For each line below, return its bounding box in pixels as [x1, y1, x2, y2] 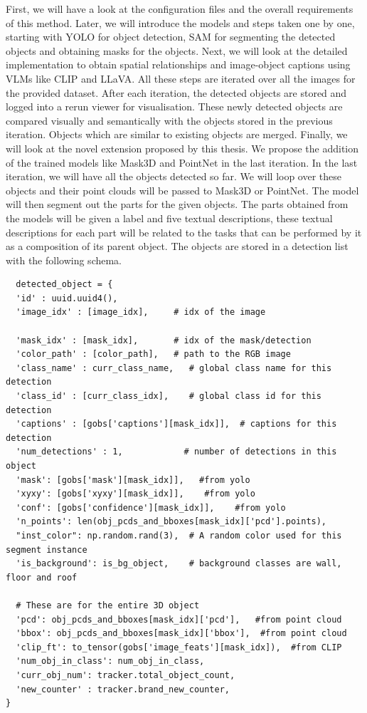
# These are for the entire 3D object [16, 600, 200, 610]
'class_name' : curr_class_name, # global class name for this [16, 363, 332, 373]
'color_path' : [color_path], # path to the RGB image [16, 349, 291, 360]
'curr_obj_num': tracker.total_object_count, [16, 670, 235, 680]
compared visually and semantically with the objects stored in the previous [6, 113, 333, 127]
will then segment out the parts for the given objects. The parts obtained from [6, 197, 349, 212]
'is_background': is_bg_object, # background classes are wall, [16, 558, 342, 569]
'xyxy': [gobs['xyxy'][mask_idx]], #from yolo [16, 489, 255, 499]
